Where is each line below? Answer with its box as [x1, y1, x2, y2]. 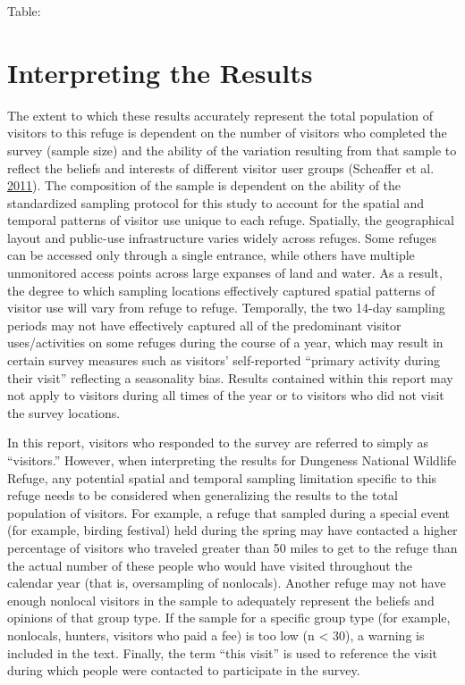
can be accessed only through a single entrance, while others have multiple [7, 246, 415, 264]
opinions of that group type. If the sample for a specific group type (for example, [7, 608, 451, 627]
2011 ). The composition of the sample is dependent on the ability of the [7, 176, 402, 195]
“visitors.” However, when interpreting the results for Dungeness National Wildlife [7, 451, 457, 469]
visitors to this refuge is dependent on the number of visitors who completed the [7, 123, 447, 142]
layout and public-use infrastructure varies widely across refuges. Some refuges [7, 228, 436, 246]
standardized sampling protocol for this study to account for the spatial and [7, 193, 425, 212]
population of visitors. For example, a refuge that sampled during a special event [7, 503, 450, 522]
